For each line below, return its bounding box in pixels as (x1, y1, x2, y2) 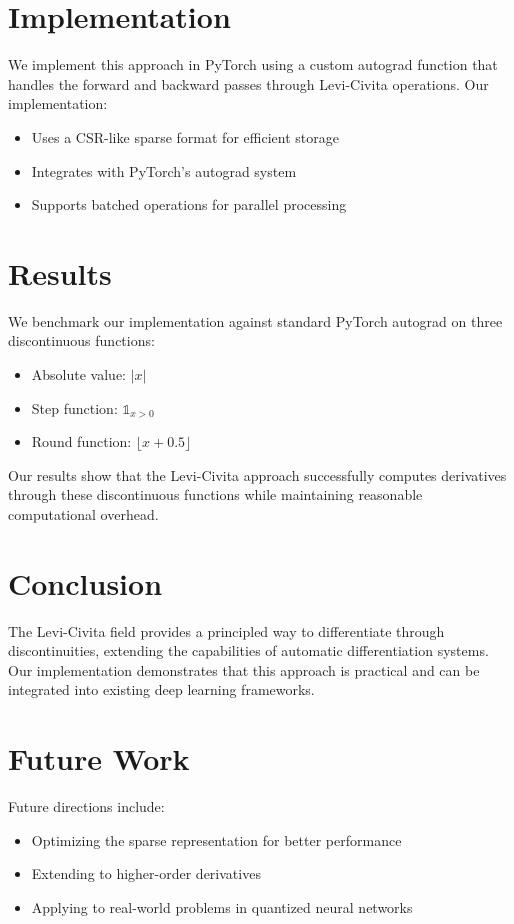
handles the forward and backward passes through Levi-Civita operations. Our (8, 73, 489, 94)
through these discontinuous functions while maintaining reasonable (8, 484, 423, 505)
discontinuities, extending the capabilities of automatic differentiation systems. (8, 640, 489, 661)
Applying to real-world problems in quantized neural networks (31, 896, 413, 917)
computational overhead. (8, 503, 159, 524)
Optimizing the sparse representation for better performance (31, 829, 402, 850)
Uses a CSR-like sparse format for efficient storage (31, 126, 339, 147)
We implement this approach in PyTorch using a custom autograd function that (8, 54, 498, 75)
